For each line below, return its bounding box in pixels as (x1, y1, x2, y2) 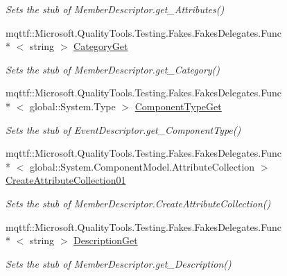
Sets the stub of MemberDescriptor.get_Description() (6, 256, 232, 270)
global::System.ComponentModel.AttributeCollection (29, 159, 255, 173)
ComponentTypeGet (134, 98, 222, 113)
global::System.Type (29, 98, 116, 113)
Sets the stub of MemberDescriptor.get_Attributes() (6, 2, 225, 16)
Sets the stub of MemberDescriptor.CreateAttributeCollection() (6, 196, 271, 210)
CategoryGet (73, 39, 128, 53)
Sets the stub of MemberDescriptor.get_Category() (6, 62, 220, 76)
